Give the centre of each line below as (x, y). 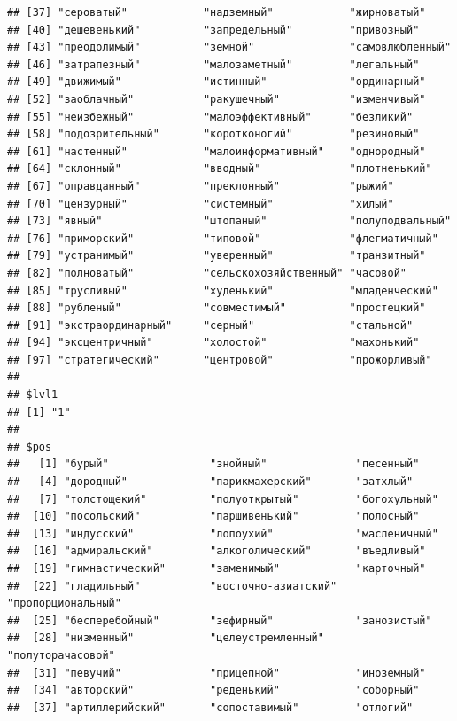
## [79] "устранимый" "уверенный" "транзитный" (217, 256)
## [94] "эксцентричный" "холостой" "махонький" (213, 343)
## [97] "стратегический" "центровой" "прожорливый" (220, 360)
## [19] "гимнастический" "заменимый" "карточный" (217, 568)
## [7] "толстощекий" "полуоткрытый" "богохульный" (223, 499)
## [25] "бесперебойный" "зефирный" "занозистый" (220, 620)
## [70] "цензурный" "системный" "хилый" (201, 204)
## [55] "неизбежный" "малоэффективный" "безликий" (210, 117)
